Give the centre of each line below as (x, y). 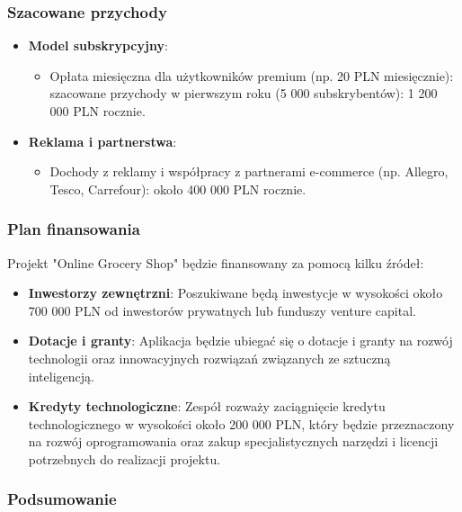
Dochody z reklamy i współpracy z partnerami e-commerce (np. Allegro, (249, 171)
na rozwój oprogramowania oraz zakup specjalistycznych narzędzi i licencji (233, 441)
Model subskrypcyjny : (98, 45)
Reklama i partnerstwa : (102, 141)
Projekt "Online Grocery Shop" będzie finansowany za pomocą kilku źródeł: (216, 262)
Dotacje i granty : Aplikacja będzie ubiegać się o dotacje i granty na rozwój (240, 341)
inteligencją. (61, 376)
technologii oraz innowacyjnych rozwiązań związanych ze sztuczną (209, 358)
